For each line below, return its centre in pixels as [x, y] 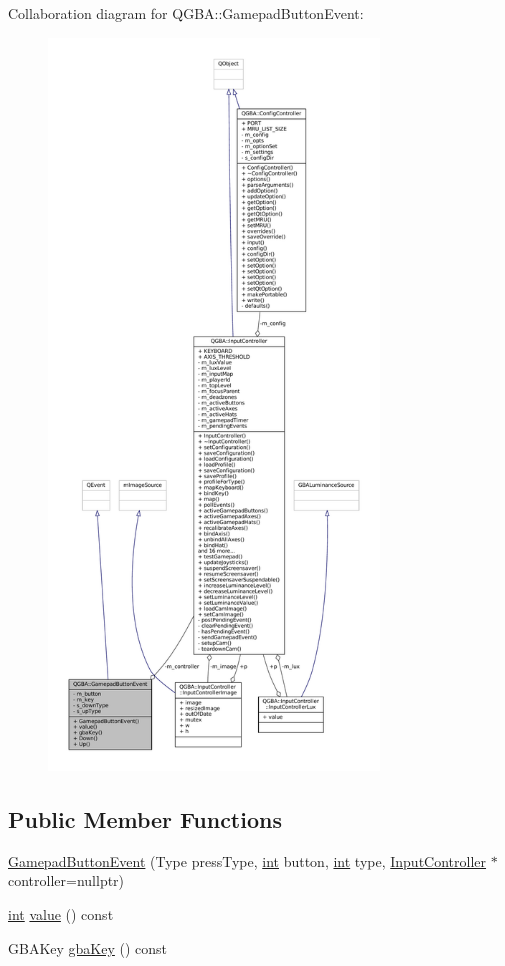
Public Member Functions [145, 818]
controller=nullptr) [66, 880]
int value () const [61, 913]
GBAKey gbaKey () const [88, 947]
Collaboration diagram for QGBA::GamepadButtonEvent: [186, 13]
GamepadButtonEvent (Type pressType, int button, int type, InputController [247, 860]
